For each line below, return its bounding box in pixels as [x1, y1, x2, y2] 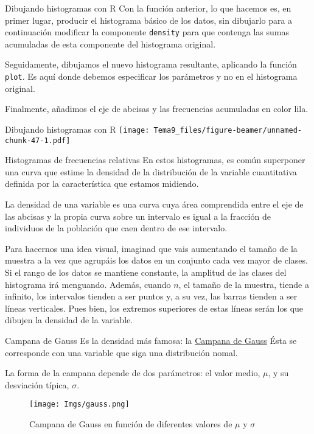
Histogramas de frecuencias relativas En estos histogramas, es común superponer [5, 153, 305, 166]
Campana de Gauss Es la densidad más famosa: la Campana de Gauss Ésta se [5, 334, 297, 346]
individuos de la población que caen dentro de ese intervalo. [5, 222, 228, 234]
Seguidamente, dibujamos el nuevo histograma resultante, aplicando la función [5, 58, 297, 71]
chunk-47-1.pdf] [5, 136, 71, 145]
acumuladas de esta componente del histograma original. [5, 37, 216, 50]
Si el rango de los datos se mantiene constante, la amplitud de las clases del [5, 265, 287, 278]
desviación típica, [5, 378, 69, 391]
